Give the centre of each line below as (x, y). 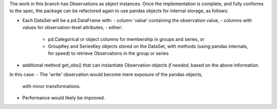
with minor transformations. (52, 86)
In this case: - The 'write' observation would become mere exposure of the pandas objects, (106, 75)
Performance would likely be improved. (64, 98)
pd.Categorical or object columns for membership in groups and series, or (126, 39)
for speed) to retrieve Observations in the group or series (108, 53)
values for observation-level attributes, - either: (72, 28)
